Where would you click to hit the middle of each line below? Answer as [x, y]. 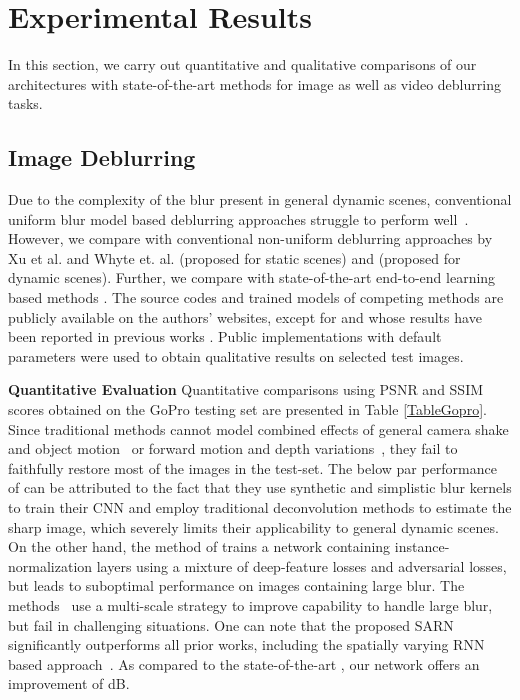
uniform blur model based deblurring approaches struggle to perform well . [238, 218]
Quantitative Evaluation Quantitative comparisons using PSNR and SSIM [246, 389]
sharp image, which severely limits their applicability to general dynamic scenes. [253, 526]
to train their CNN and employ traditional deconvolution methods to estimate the [260, 507]
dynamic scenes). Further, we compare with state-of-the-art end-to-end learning [252, 277]
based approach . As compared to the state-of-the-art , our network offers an [244, 663]
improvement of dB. [69, 683]
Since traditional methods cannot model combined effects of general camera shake [258, 428]
